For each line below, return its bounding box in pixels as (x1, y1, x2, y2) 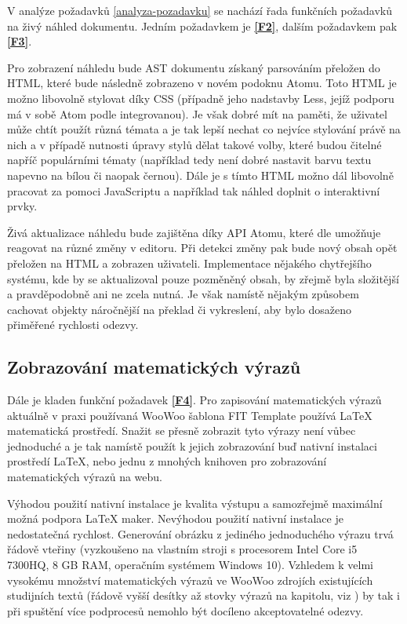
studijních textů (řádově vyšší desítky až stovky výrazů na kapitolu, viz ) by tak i (7, 587, 400, 604)
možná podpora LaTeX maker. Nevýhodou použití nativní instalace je (7, 510, 343, 527)
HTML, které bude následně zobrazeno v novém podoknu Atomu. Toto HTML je (7, 75, 397, 91)
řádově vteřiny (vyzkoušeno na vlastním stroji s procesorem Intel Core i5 (7, 541, 358, 557)
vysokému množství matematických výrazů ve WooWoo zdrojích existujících (7, 571, 373, 588)
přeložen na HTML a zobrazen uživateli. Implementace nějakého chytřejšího (7, 254, 372, 271)
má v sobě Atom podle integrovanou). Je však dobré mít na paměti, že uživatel (7, 105, 387, 122)
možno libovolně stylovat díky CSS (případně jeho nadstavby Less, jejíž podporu (7, 89, 394, 106)
